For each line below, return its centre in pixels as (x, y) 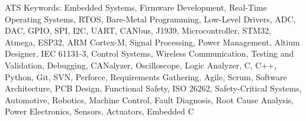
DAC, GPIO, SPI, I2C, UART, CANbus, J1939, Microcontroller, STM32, (138, 30)
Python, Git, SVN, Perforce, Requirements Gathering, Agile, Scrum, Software (146, 76)
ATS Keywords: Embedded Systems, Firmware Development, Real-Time (136, 7)
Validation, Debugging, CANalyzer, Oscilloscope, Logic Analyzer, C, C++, (141, 65)
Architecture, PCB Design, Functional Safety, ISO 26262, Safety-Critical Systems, (153, 88)
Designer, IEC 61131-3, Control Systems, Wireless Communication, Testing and (149, 53)
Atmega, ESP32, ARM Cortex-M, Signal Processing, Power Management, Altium (152, 42)
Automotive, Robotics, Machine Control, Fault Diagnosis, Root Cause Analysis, (149, 99)
